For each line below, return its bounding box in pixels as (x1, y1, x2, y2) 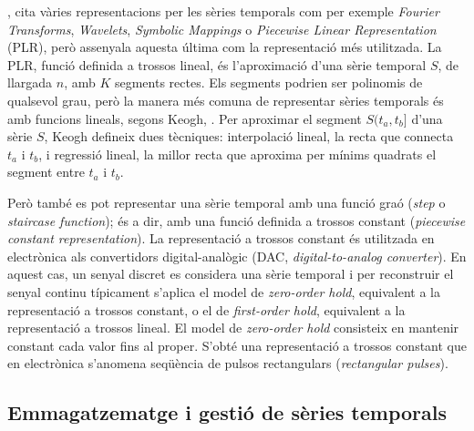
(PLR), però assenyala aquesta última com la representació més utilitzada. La (7, 37, 442, 56)
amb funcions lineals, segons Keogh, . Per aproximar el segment (7, 108, 362, 128)
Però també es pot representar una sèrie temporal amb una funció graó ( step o (7, 192, 446, 211)
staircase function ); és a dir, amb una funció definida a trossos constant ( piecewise (7, 210, 466, 230)
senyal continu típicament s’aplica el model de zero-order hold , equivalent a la (7, 282, 441, 301)
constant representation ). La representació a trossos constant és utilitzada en (7, 229, 435, 248)
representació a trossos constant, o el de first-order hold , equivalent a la (7, 300, 406, 319)
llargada (7, 73, 53, 92)
